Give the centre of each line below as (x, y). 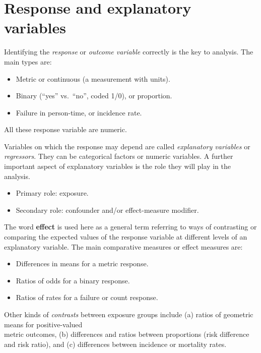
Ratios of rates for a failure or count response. (87, 297)
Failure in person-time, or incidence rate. (79, 112)
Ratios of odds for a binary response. (73, 280)
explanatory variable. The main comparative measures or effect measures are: (123, 246)
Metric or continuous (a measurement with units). (93, 78)
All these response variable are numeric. (66, 129)
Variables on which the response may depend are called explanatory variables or (127, 146)
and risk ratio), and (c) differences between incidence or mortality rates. (115, 344)
